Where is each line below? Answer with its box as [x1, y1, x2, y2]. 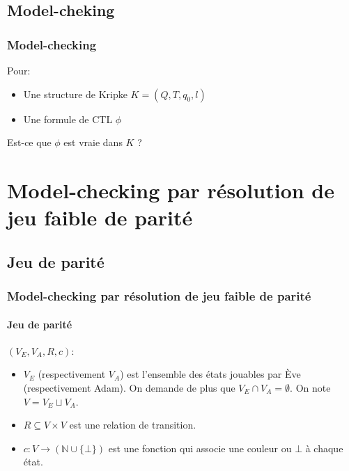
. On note [290, 380, 331, 394]
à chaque [305, 440, 343, 455]
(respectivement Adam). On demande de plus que [23, 380, 235, 394]
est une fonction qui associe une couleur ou [108, 440, 292, 455]
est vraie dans [63, 135, 123, 150]
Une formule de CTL [23, 111, 113, 126]
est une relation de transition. [69, 417, 196, 432]
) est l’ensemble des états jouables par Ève [120, 367, 301, 381]
